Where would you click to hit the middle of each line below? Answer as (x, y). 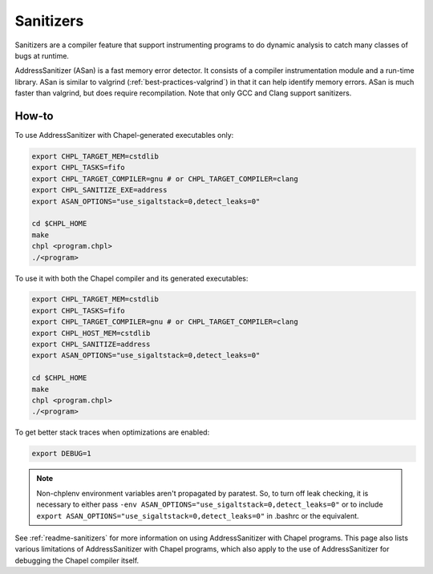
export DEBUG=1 (61, 454)
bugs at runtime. (42, 55)
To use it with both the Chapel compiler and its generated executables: (132, 278)
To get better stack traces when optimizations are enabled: (112, 432)
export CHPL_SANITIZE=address (91, 344)
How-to (34, 116)
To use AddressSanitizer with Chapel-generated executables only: (124, 135)
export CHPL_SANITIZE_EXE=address (99, 190)
